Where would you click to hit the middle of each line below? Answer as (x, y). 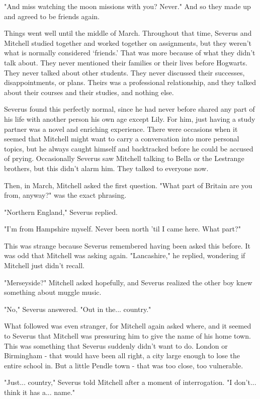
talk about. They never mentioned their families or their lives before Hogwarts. (126, 62)
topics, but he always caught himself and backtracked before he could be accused (129, 148)
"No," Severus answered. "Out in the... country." (78, 309)
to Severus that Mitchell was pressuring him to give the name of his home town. (127, 336)
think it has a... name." (40, 392)
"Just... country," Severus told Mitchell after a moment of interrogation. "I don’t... (130, 382)
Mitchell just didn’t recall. (44, 265)
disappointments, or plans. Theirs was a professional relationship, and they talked (130, 82)
